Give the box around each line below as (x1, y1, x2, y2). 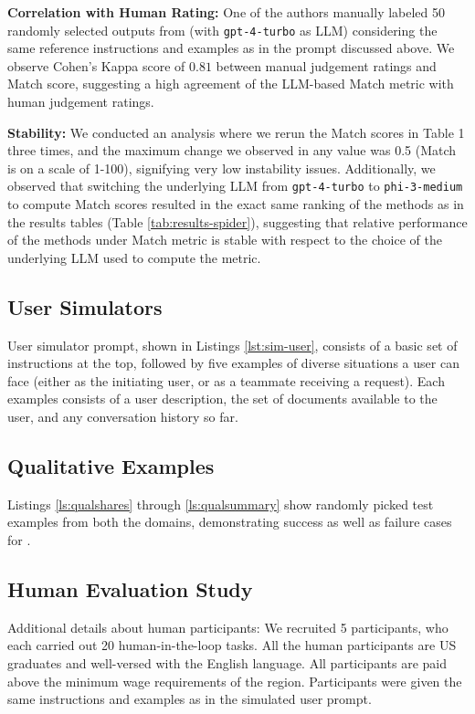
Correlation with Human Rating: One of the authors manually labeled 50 (7, 3, 446, 21)
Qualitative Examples (7, 452, 215, 479)
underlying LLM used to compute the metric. (7, 247, 261, 267)
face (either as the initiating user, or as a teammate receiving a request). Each (7, 371, 445, 390)
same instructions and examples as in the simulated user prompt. (7, 689, 372, 709)
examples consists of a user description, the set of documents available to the (7, 389, 438, 408)
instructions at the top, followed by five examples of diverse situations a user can (7, 353, 459, 373)
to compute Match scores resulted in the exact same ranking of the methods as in (7, 194, 464, 214)
